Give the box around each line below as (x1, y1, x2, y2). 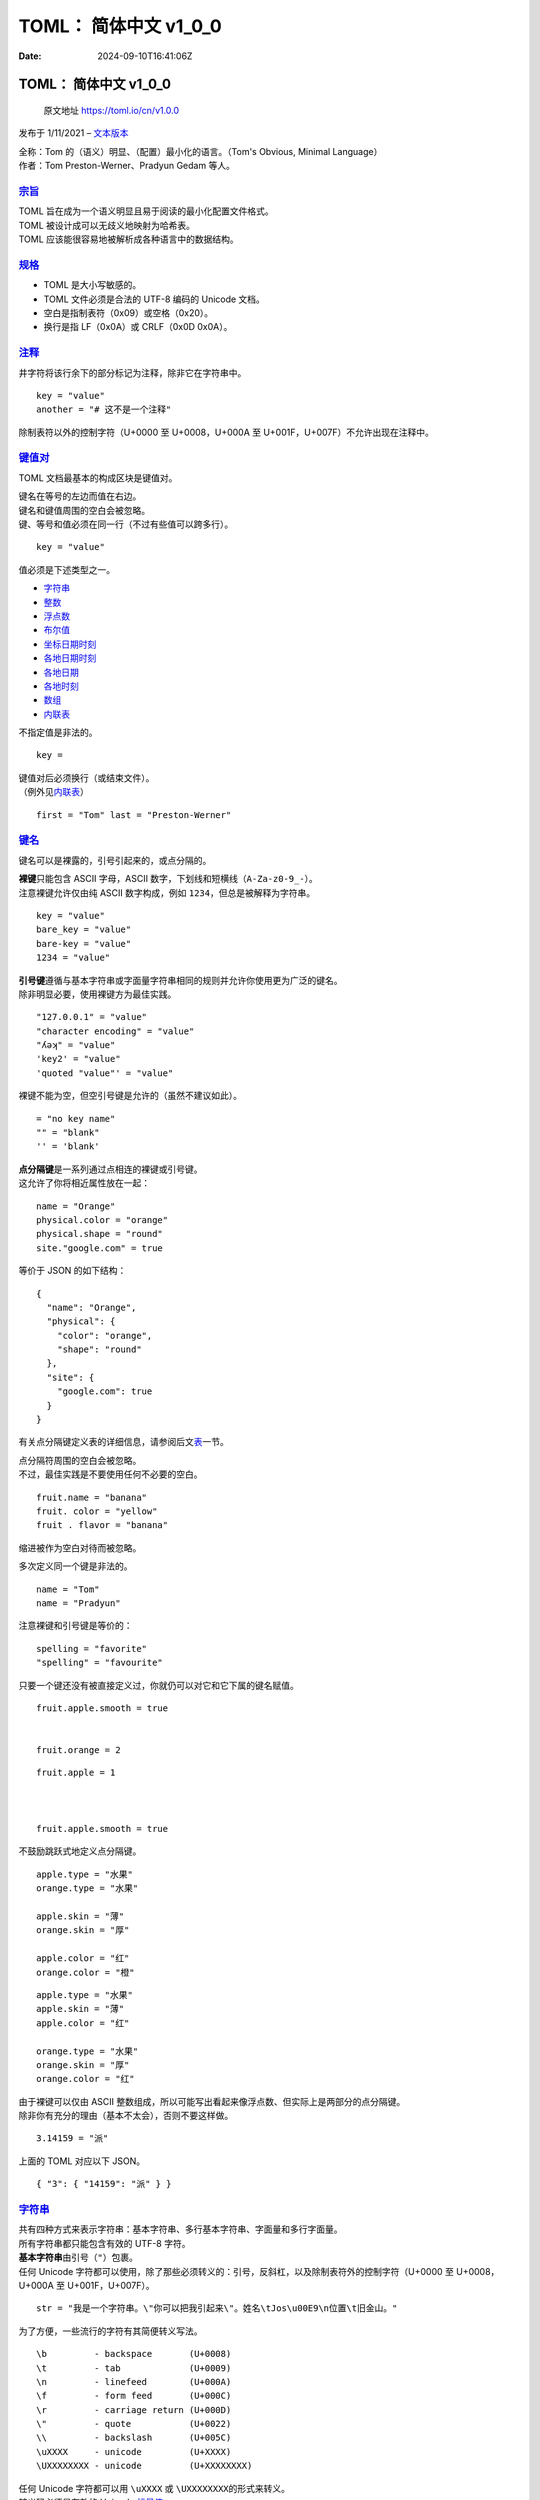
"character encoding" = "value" (36, 1025, 195, 1037)
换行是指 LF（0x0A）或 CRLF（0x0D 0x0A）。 (43, 321, 233, 333)
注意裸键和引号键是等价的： (18, 1620, 133, 1632)
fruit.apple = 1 (36, 1767, 116, 1779)
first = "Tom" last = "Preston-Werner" (36, 809, 232, 820)
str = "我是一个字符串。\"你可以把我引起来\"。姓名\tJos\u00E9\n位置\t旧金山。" (36, 2303, 398, 2314)
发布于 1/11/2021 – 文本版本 (18, 127, 129, 139)
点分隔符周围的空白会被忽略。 (18, 1454, 142, 1466)
